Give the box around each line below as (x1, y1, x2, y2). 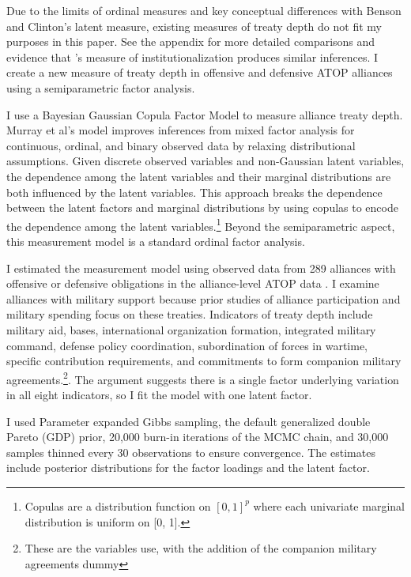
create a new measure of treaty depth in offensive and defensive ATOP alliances (6, 64, 393, 81)
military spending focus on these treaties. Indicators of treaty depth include (6, 306, 373, 322)
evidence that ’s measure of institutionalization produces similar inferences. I (6, 48, 379, 65)
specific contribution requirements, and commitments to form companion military (6, 353, 402, 369)
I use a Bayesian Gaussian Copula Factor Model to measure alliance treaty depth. (6, 106, 403, 123)
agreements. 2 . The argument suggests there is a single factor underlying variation (6, 368, 399, 387)
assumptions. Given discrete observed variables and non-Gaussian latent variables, (6, 153, 405, 169)
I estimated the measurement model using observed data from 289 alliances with (6, 259, 396, 276)
